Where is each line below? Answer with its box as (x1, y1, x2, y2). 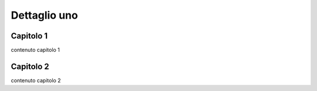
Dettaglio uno (11, 9, 79, 22)
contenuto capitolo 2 (11, 76, 61, 84)
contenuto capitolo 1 (11, 47, 60, 54)
